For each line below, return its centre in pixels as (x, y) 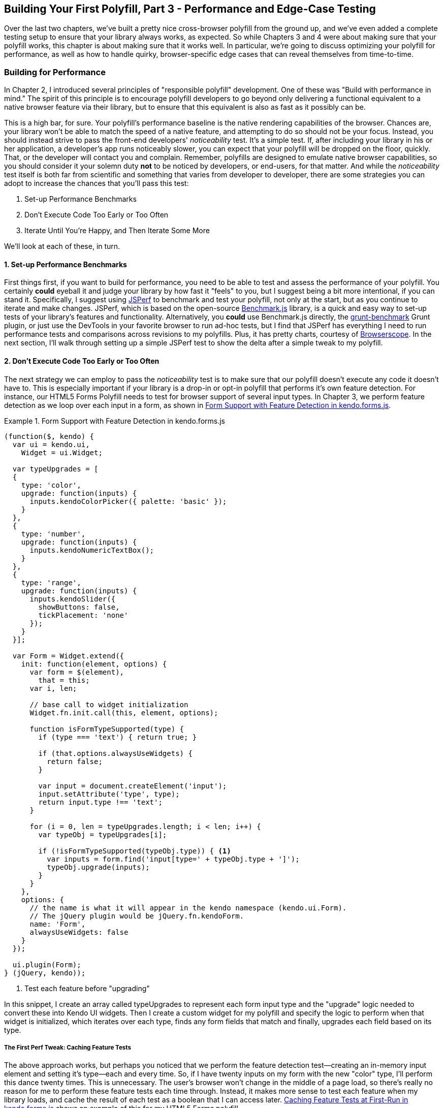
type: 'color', (51, 485)
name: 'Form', (58, 924)
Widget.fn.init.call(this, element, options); (124, 713)
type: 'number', (53, 534)
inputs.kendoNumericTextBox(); (92, 550)
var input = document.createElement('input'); (133, 786)
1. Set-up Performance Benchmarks (66, 264)
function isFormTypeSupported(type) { (107, 729)
